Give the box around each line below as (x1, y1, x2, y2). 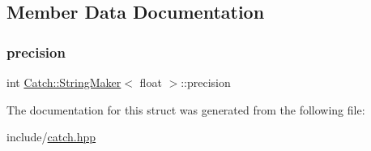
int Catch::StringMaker (6, 74, 122, 90)
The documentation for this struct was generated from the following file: (6, 101, 365, 118)
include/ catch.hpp (6, 128, 96, 145)
